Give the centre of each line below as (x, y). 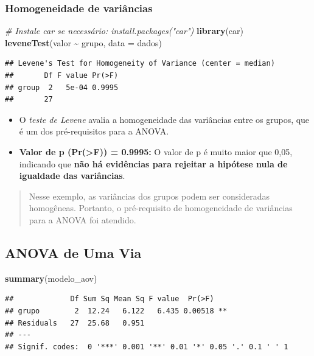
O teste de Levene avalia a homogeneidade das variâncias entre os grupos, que (164, 119)
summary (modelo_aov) (51, 278)
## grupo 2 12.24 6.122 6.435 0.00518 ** (116, 311)
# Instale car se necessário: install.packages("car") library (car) (124, 31)
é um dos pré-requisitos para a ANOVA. (94, 131)
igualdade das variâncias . (72, 176)
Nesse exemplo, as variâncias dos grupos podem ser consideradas (149, 196)
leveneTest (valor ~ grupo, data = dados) (84, 42)
